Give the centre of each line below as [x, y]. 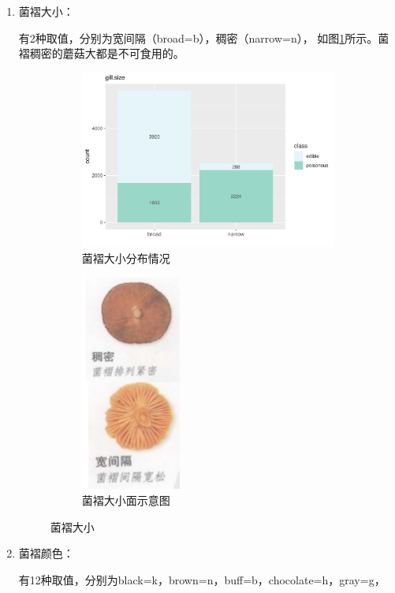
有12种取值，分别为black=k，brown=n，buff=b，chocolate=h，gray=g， [202, 579]
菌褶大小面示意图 [126, 500]
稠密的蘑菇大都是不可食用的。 [107, 53]
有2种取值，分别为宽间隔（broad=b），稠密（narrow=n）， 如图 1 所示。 [198, 37]
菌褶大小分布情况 [126, 258]
